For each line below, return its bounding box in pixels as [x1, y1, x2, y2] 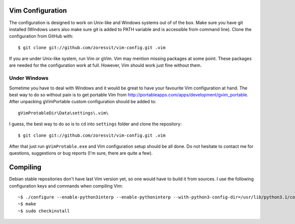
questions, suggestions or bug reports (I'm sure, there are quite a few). [9, 150, 153, 156]
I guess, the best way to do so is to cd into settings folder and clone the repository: [9, 121, 182, 127]
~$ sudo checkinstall [18, 208, 70, 214]
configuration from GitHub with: [9, 33, 73, 39]
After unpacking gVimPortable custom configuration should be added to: [9, 99, 157, 105]
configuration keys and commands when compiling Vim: [9, 183, 123, 189]
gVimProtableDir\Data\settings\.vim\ [18, 110, 109, 115]
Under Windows [9, 75, 49, 82]
